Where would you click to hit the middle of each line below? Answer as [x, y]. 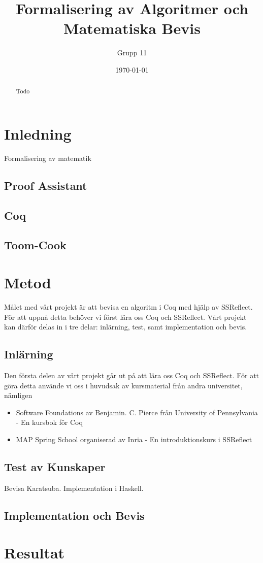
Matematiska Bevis [132, 28]
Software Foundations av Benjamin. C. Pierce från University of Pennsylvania [137, 412]
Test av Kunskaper [55, 466]
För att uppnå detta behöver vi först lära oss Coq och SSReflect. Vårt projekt [125, 317]
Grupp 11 [132, 53]
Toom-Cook [35, 245]
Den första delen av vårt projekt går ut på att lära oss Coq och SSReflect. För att [132, 375]
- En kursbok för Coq [49, 422]
